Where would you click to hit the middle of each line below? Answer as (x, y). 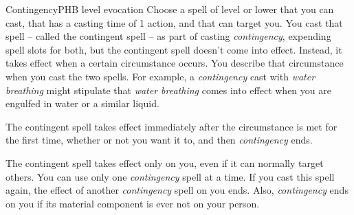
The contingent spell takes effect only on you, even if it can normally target (165, 162)
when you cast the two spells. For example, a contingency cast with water (161, 76)
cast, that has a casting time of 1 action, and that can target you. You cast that (174, 22)
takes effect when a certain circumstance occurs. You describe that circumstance (175, 63)
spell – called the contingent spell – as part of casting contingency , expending (168, 36)
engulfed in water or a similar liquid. (82, 103)
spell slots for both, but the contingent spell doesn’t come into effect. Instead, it (174, 49)
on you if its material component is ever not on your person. (133, 203)
